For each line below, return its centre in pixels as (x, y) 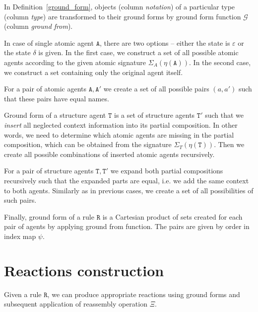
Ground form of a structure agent (55, 115)
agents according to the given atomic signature (75, 62)
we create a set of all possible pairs (156, 89)
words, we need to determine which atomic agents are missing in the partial (119, 134)
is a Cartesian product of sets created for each (172, 216)
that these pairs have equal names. (57, 98)
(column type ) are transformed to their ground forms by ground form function (123, 16)
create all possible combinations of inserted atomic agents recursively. (109, 154)
